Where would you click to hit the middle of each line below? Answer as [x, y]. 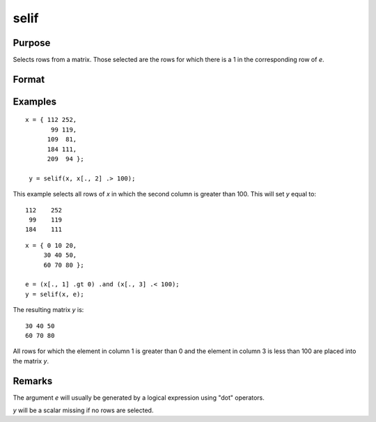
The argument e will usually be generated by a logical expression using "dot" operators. [139, 398]
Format [29, 79]
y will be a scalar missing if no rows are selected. [83, 410]
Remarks [33, 381]
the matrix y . [31, 361]
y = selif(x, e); [55, 294]
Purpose [32, 43]
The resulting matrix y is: [48, 310]
